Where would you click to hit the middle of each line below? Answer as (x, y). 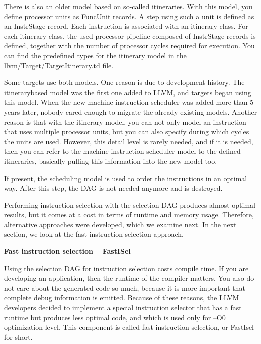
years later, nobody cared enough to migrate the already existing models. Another (131, 111)
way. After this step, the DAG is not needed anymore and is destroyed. (113, 188)
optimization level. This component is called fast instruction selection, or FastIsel (129, 327)
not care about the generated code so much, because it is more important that (125, 287)
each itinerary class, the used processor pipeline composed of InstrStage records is (130, 35)
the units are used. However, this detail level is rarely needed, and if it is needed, (129, 141)
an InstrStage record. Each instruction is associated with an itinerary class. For (126, 26)
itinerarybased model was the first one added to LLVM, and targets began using (128, 92)
